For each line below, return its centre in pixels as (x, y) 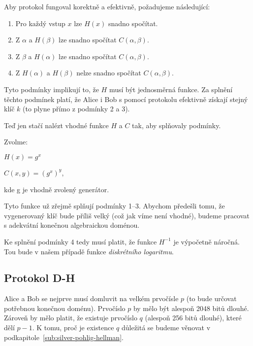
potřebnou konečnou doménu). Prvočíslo (65, 308)
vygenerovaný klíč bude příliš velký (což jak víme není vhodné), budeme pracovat (127, 215)
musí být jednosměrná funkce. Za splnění (171, 89)
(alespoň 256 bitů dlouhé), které (193, 318)
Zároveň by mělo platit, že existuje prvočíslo (71, 318)
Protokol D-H (40, 278)
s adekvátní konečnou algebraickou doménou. (72, 225)
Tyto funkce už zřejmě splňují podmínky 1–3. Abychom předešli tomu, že (114, 206)
